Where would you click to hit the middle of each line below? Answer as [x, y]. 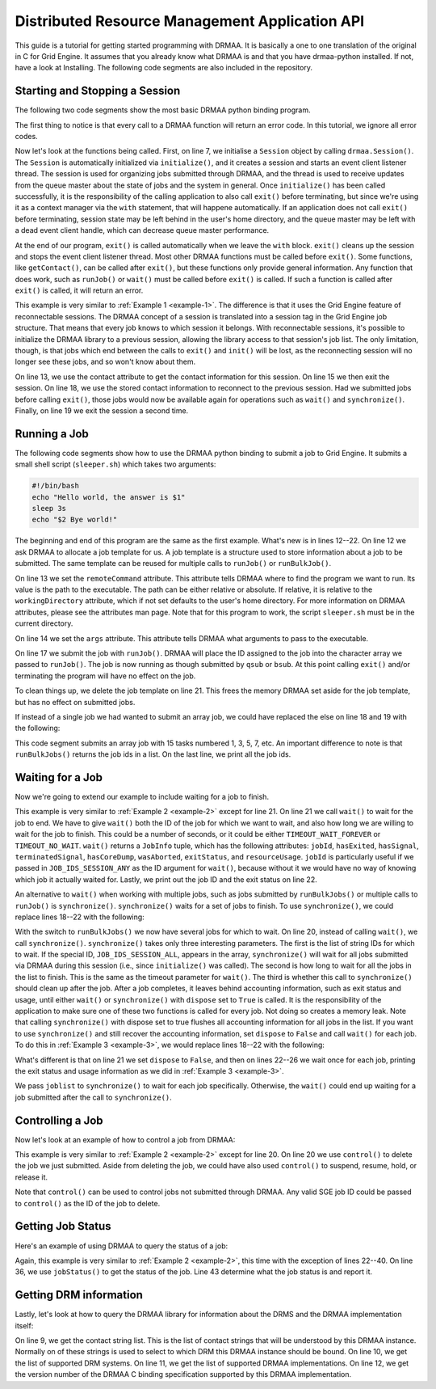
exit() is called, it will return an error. [79, 290]
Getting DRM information [79, 1295]
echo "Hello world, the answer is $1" [109, 497]
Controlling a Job [59, 1120]
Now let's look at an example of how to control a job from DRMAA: [125, 1139]
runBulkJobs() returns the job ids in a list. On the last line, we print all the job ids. [153, 754]
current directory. [44, 623]
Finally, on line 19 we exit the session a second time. [102, 411]
